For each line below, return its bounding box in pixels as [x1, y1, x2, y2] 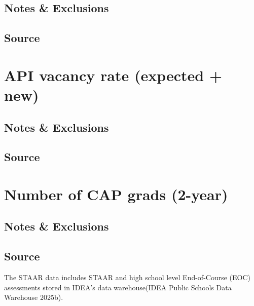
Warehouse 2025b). [4, 292, 63, 302]
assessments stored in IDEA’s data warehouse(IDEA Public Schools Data [4, 282, 232, 292]
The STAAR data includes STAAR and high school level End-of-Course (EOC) [4, 272, 251, 283]
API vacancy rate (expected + [4, 64, 222, 85]
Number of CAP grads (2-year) [4, 183, 228, 204]
